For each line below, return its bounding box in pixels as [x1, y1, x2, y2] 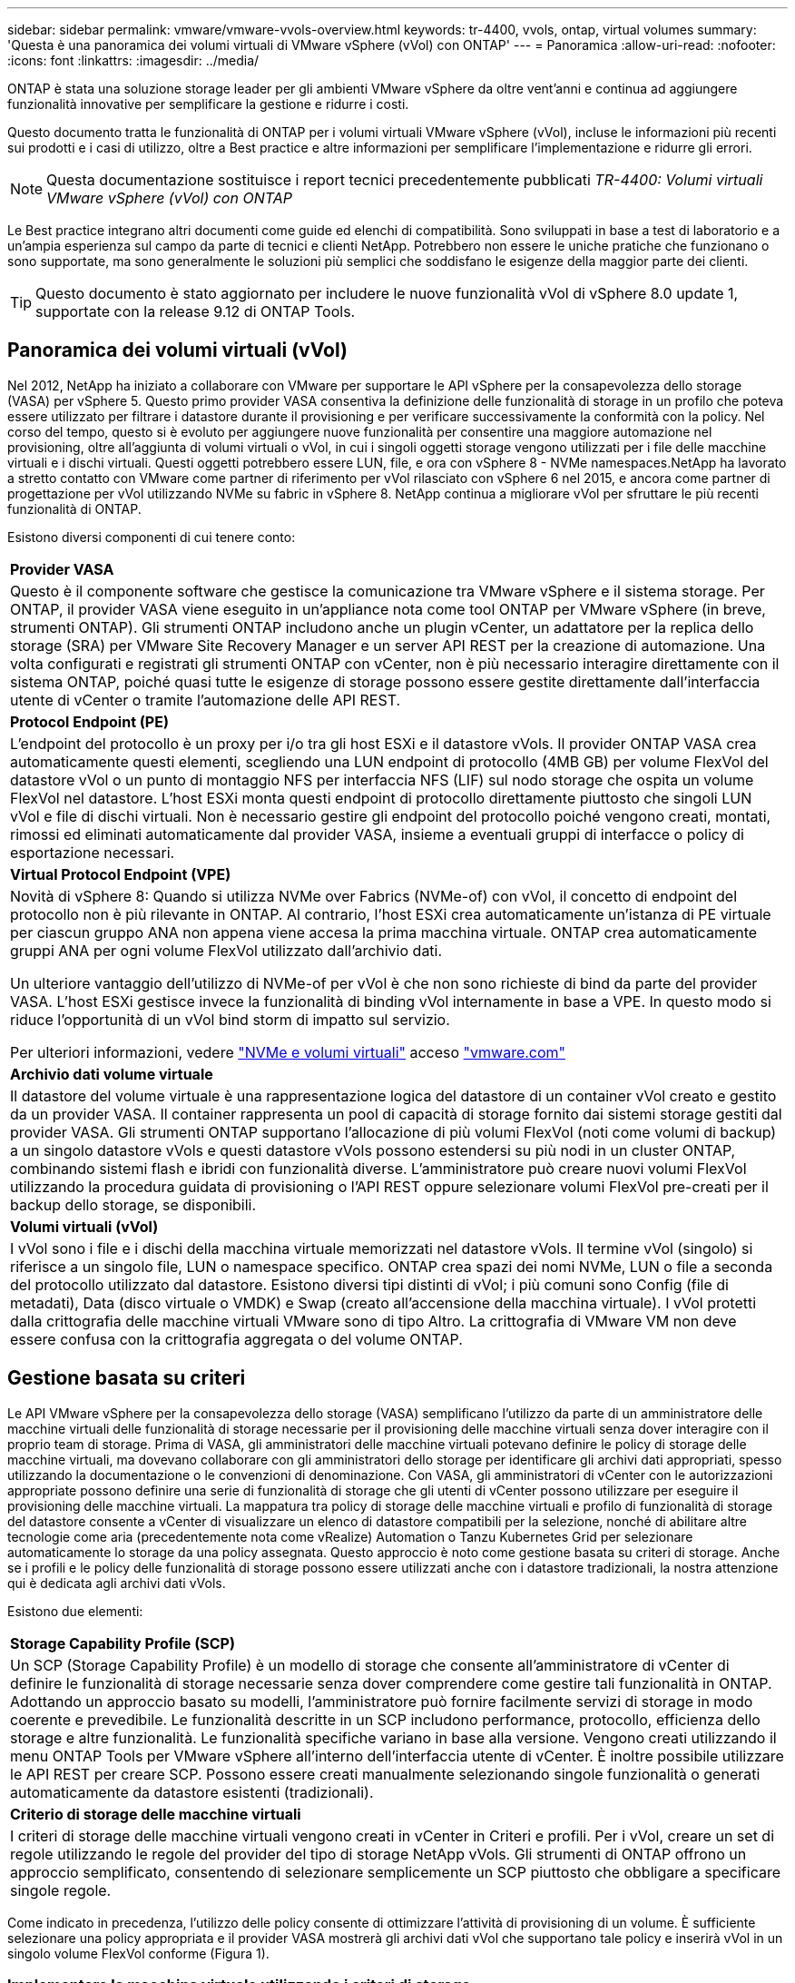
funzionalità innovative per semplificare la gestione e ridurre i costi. [7, 96, 409, 112]
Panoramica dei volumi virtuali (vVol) [7, 339, 348, 362]
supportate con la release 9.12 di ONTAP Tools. [35, 302, 356, 321]
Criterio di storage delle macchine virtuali [10, 1804, 301, 1823]
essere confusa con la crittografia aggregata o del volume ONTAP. [10, 1329, 463, 1348]
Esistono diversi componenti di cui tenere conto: [7, 528, 296, 545]
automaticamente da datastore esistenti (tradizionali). [10, 1782, 374, 1801]
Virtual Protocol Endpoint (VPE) [10, 864, 231, 883]
